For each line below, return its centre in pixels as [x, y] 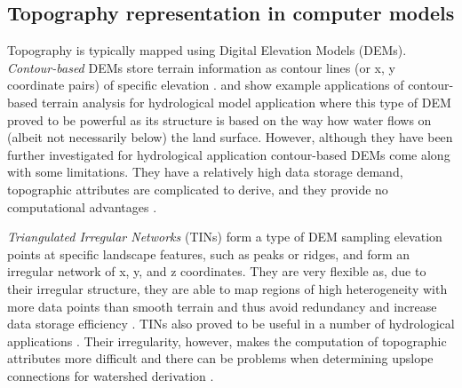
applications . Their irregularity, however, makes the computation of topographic [227, 340]
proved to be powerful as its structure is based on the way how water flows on [219, 119]
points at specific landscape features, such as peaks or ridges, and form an [209, 253]
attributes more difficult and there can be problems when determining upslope [220, 358]
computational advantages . [82, 206]
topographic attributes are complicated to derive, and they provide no [198, 189]
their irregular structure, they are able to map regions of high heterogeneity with [227, 288]
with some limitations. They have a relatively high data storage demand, [205, 172]
